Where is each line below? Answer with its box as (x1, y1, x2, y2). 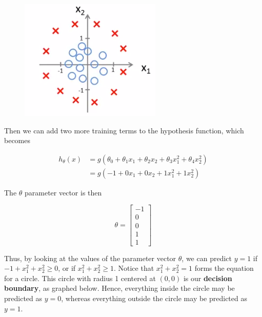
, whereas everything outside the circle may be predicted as (61, 292, 247, 303)
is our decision (183, 272, 232, 283)
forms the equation (194, 263, 254, 273)
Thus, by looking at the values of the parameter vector (4, 252, 176, 263)
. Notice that (113, 263, 154, 273)
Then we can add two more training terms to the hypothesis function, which (4, 125, 244, 135)
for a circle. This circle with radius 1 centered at (4, 272, 156, 283)
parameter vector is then (25, 187, 102, 197)
